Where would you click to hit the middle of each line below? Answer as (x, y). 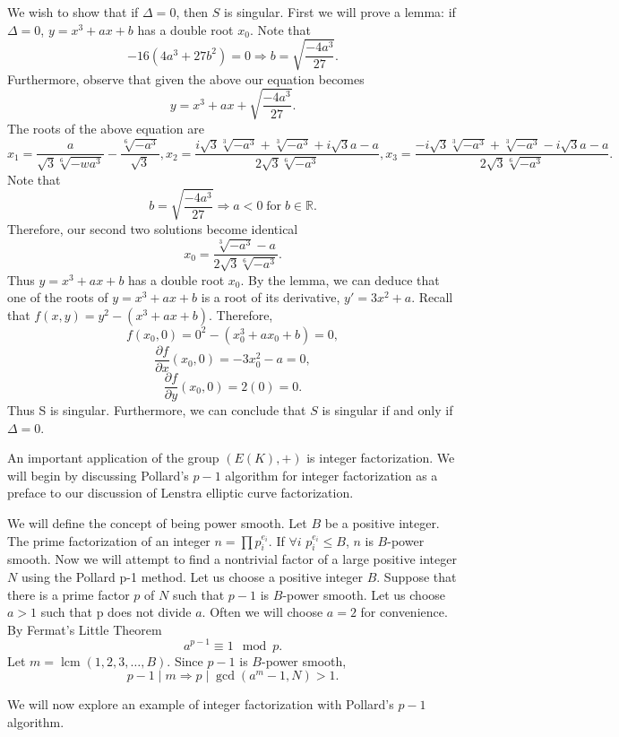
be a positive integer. (382, 523)
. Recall (432, 297)
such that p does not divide (116, 612)
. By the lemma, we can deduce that (340, 279)
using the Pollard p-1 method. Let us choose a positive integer (192, 577)
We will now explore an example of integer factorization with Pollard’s (201, 704)
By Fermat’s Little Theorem (85, 629)
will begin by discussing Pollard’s (98, 475)
